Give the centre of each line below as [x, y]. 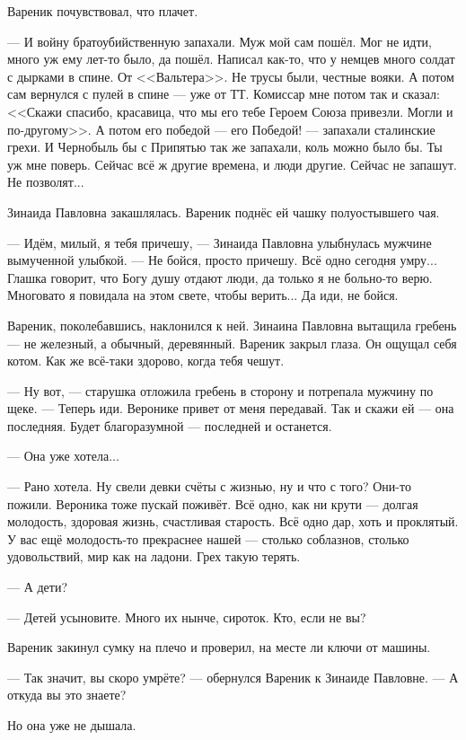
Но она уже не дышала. [72, 725]
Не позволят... [46, 182]
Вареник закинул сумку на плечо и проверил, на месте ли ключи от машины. [219, 647]
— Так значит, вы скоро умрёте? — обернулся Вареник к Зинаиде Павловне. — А [233, 677]
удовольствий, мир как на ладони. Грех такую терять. [154, 556]
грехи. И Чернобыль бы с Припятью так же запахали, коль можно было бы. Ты [225, 147]
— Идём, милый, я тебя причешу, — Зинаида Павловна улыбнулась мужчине [220, 242]
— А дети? [37, 587]
